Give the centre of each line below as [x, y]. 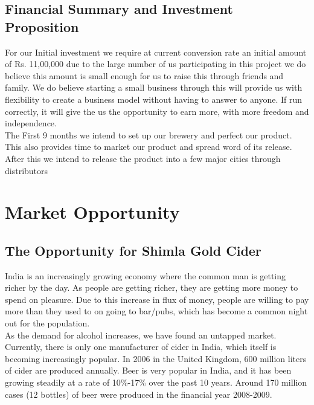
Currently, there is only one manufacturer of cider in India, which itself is [141, 347]
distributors [27, 170]
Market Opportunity [92, 212]
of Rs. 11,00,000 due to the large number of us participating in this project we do [155, 64]
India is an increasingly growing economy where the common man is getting [146, 275]
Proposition [42, 26]
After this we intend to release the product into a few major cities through [143, 158]
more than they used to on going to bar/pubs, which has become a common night [156, 311]
